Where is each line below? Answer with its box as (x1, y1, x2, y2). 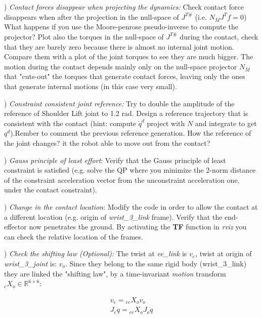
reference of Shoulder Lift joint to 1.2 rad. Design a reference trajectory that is (4, 108, 248, 118)
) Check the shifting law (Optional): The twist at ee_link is (4, 248, 187, 259)
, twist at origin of (195, 248, 252, 259)
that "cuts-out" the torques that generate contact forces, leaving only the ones (4, 71, 245, 82)
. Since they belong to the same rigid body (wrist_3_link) (65, 258, 247, 268)
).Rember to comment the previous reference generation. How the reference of (10, 128, 251, 138)
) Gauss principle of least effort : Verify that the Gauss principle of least (4, 154, 226, 165)
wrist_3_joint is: (4, 258, 57, 268)
